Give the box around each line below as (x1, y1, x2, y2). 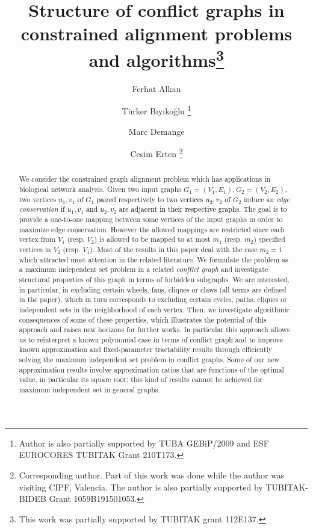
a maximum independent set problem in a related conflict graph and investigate (19, 264, 268, 274)
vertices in (19, 244, 51, 254)
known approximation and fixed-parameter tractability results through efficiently (19, 344, 272, 354)
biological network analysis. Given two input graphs (19, 184, 182, 194)
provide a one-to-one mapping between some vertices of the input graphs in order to (19, 214, 283, 224)
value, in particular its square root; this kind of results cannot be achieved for (19, 374, 262, 385)
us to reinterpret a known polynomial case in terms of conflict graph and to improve (19, 334, 283, 344)
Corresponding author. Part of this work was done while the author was (19, 468, 285, 481)
